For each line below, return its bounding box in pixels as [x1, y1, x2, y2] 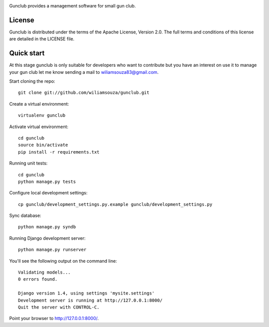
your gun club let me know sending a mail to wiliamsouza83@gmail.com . [9, 69, 159, 75]
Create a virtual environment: [9, 101, 69, 107]
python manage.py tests [18, 178, 76, 184]
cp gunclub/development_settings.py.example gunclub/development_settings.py [18, 201, 213, 207]
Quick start [9, 49, 45, 57]
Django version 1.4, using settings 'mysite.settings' [18, 291, 155, 296]
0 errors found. [18, 277, 58, 282]
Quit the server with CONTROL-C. [18, 304, 100, 310]
